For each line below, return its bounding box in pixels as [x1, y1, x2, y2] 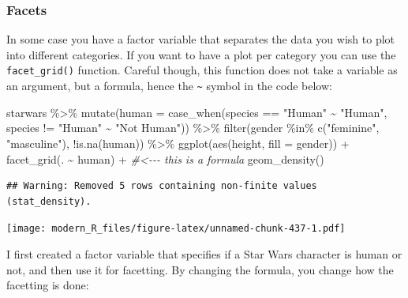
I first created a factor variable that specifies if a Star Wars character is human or [6, 245, 402, 262]
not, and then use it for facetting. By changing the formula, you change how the [6, 261, 394, 277]
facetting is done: [6, 277, 89, 293]
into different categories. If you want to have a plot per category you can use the [6, 46, 396, 62]
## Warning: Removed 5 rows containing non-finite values [6, 180, 317, 192]
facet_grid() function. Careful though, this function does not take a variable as [6, 62, 398, 78]
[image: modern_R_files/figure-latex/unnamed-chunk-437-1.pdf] [6, 223, 346, 235]
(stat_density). [6, 195, 92, 207]
